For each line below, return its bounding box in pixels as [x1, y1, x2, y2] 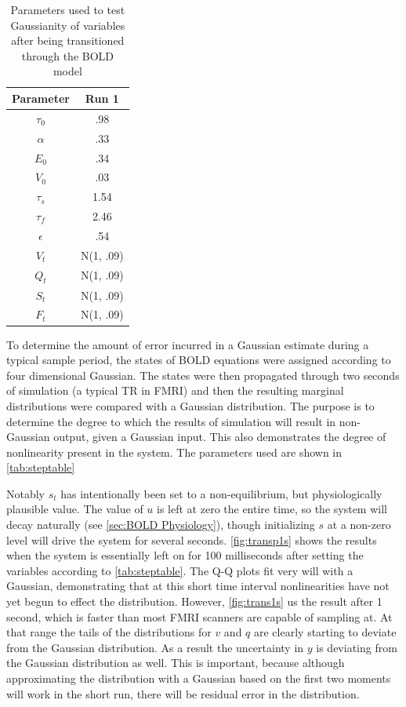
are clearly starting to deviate [254, 624, 397, 640]
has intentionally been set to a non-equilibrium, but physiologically [60, 485, 382, 501]
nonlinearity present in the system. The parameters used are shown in [6, 443, 343, 460]
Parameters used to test [10, 2, 125, 17]
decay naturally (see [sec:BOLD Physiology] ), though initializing [6, 516, 315, 533]
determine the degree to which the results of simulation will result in [6, 413, 336, 429]
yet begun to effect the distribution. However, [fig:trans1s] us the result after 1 [6, 593, 382, 610]
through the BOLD [21, 47, 114, 64]
